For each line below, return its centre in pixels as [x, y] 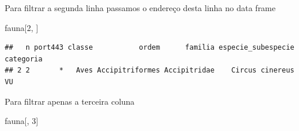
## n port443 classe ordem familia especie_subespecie [149, 48]
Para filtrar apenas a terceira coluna [70, 101]
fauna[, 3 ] [22, 121]
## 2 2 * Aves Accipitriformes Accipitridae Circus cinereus [149, 70]
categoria [24, 59]
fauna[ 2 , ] [22, 27]
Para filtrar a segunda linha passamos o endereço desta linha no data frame [140, 8]
